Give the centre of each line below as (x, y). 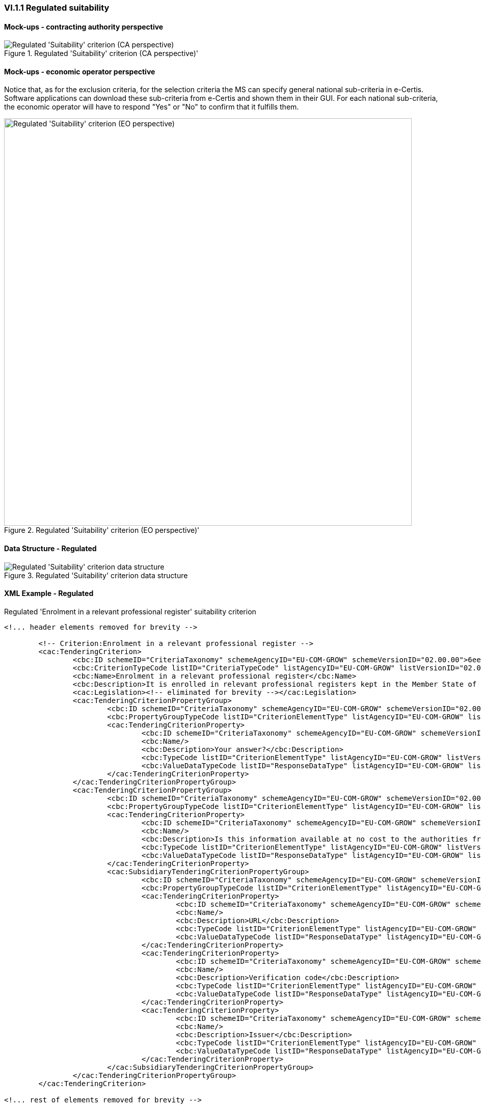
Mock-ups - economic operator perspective (80, 71)
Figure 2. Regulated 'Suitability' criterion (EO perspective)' (102, 530)
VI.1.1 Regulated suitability (57, 8)
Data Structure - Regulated (50, 549)
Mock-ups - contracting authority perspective (84, 26)
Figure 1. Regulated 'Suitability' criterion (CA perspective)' (101, 53)
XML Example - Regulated (49, 593)
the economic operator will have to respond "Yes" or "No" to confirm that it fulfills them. (152, 107)
